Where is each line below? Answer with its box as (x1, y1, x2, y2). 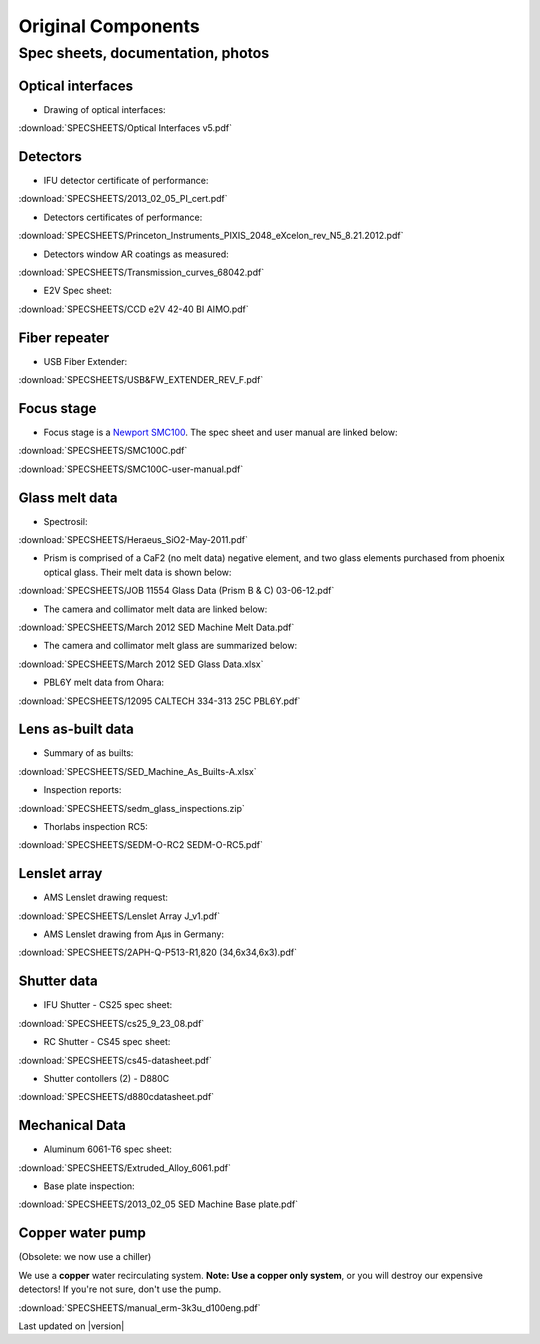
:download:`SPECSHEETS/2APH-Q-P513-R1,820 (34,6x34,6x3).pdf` (18, 946, 297, 959)
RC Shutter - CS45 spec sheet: (43, 1036, 171, 1048)
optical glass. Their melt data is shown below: (43, 566, 232, 578)
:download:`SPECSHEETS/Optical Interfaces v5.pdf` (18, 122, 232, 134)
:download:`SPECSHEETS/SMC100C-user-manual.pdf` (18, 463, 244, 475)
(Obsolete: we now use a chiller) (18, 1251, 152, 1263)
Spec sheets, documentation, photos (18, 44, 270, 62)
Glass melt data (18, 489, 118, 506)
